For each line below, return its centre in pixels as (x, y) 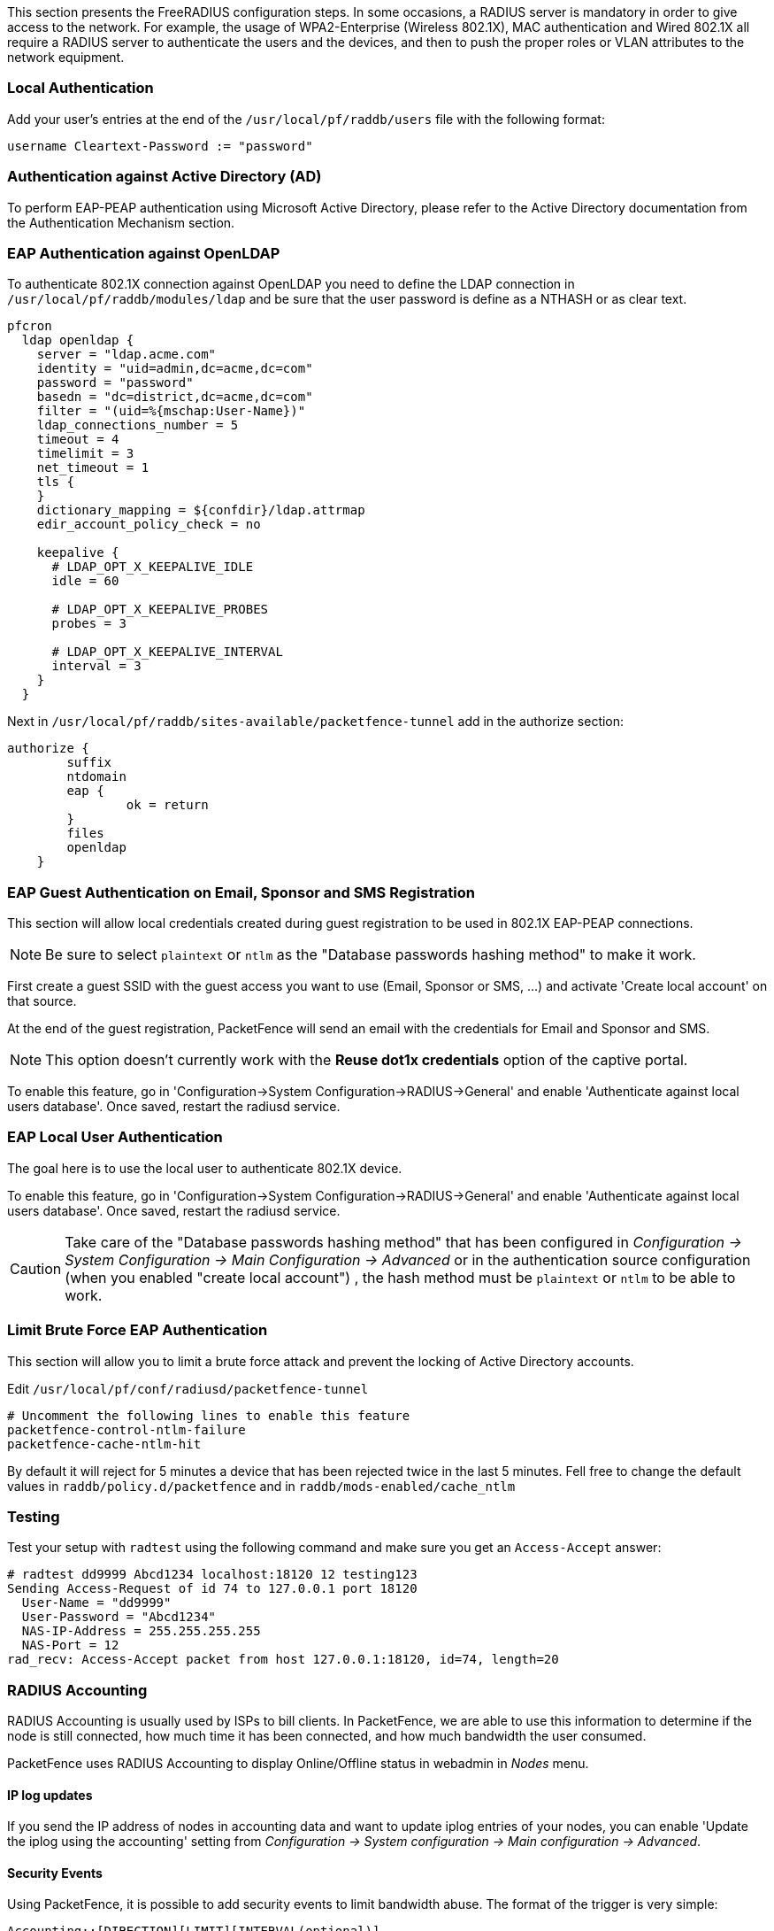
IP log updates (50, 1795)
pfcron (30, 326)
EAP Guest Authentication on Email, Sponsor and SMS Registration (241, 892)
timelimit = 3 (85, 454)
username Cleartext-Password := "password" (160, 146)
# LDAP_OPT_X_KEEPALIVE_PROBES (160, 610)
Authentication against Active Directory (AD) (165, 177)
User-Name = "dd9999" (96, 1603)
